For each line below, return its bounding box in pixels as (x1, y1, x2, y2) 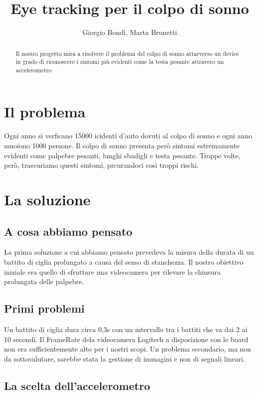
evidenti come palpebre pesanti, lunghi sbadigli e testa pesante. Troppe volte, (4, 150, 241, 160)
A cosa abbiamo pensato (4, 223, 132, 239)
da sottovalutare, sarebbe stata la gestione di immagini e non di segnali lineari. (4, 353, 246, 364)
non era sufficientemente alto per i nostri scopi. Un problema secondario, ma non (4, 344, 252, 354)
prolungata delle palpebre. (4, 276, 84, 287)
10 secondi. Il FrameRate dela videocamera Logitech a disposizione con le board (4, 334, 249, 344)
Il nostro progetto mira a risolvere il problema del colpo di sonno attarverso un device (15, 49, 239, 57)
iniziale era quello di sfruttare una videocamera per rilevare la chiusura (4, 266, 221, 277)
